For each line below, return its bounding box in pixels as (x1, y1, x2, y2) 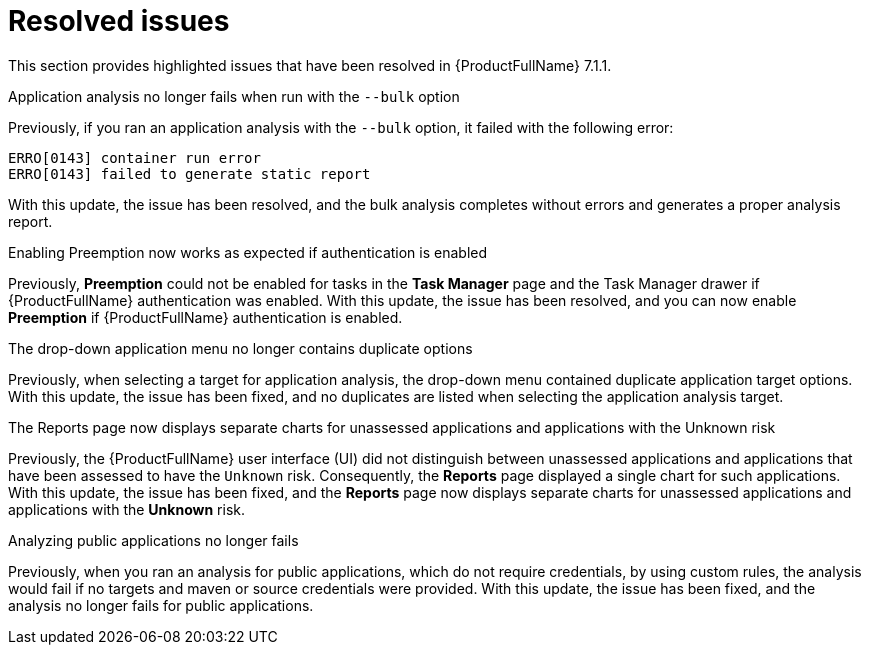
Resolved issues (8, 4, 230, 38)
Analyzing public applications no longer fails (8, 531, 299, 549)
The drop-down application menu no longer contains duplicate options (8, 339, 473, 357)
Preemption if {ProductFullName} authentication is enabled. (8, 308, 403, 326)
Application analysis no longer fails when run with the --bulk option (8, 87, 460, 105)
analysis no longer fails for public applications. (8, 596, 314, 614)
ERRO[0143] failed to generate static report (8, 165, 371, 182)
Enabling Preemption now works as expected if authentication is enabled (8, 243, 488, 261)
